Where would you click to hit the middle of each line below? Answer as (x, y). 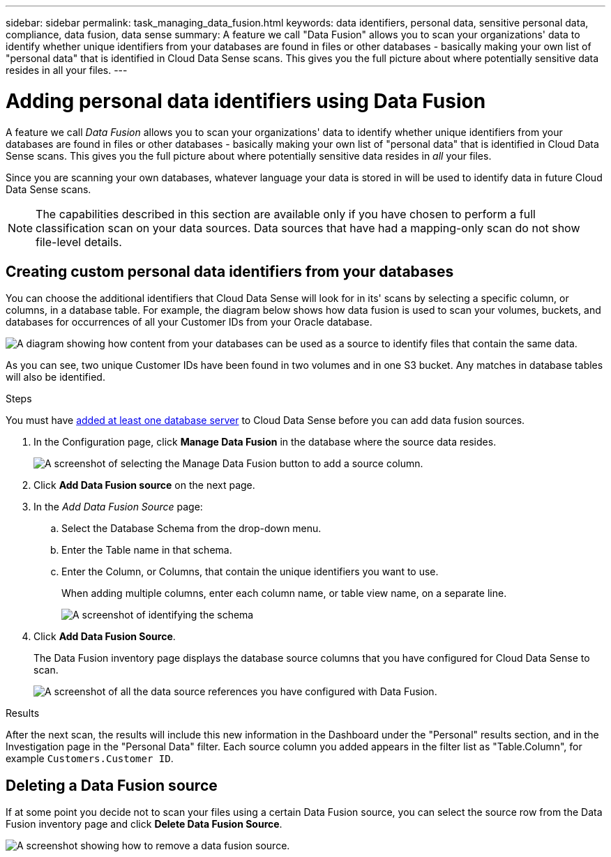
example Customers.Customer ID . (90, 759)
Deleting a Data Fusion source (112, 785)
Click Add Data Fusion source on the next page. (144, 485)
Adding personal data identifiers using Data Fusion (246, 101)
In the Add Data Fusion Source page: (118, 507)
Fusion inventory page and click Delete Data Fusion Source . (144, 824)
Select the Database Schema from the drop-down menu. (191, 529)
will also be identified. (55, 377)
